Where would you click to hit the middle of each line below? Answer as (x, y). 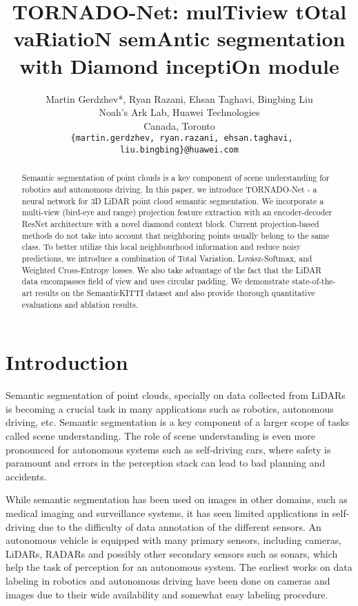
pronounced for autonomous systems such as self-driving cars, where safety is (168, 449)
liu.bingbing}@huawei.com (179, 149)
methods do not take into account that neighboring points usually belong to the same (176, 235)
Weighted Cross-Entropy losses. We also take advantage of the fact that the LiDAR (171, 270)
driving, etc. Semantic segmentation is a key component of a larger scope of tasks (178, 422)
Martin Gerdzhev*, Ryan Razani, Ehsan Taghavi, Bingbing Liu (179, 98)
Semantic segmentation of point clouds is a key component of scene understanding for (176, 178)
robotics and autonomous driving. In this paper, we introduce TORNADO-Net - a (169, 189)
